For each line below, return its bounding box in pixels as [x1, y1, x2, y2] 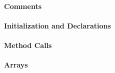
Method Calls [4, 39, 52, 50]
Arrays [4, 59, 28, 70]
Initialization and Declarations [4, 20, 111, 30]
